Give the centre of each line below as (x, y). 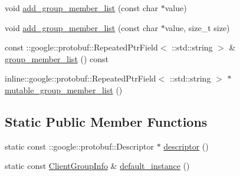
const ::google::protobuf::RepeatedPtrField (81, 47)
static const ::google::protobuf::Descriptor (79, 146)
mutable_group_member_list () (64, 89)
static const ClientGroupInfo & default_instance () (97, 166)
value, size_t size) (197, 27)
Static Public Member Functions (106, 121)
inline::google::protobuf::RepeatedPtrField (80, 78)
